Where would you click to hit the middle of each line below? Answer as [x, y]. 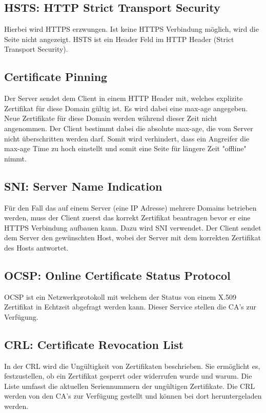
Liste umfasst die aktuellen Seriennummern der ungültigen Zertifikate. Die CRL [130, 386]
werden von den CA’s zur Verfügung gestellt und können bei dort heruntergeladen [133, 396]
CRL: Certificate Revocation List [94, 344]
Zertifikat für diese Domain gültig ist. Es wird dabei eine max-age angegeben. [126, 108]
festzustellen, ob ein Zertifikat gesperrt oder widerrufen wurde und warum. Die [128, 376]
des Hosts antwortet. [36, 247]
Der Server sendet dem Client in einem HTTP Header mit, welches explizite [124, 98]
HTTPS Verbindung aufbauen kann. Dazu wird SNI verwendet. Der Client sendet [133, 227]
